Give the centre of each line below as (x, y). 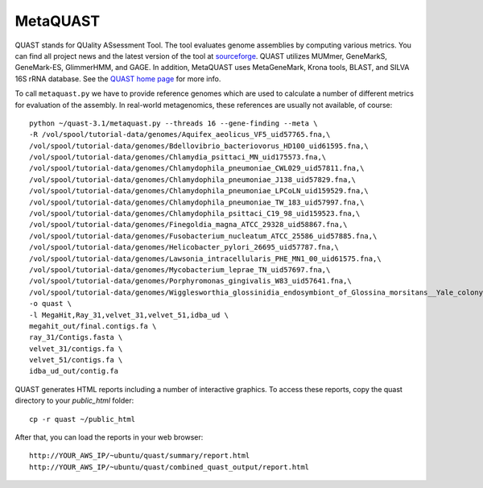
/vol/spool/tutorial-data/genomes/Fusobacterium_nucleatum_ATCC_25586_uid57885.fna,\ (203, 236)
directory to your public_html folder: (74, 401)
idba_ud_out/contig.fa (74, 371)
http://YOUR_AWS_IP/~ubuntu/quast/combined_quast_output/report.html (169, 467)
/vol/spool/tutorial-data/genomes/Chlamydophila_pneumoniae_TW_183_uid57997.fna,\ (197, 202)
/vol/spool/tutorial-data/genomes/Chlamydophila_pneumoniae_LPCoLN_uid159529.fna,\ (199, 191)
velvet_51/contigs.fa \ (76, 360)
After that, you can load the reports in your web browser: (109, 437)
